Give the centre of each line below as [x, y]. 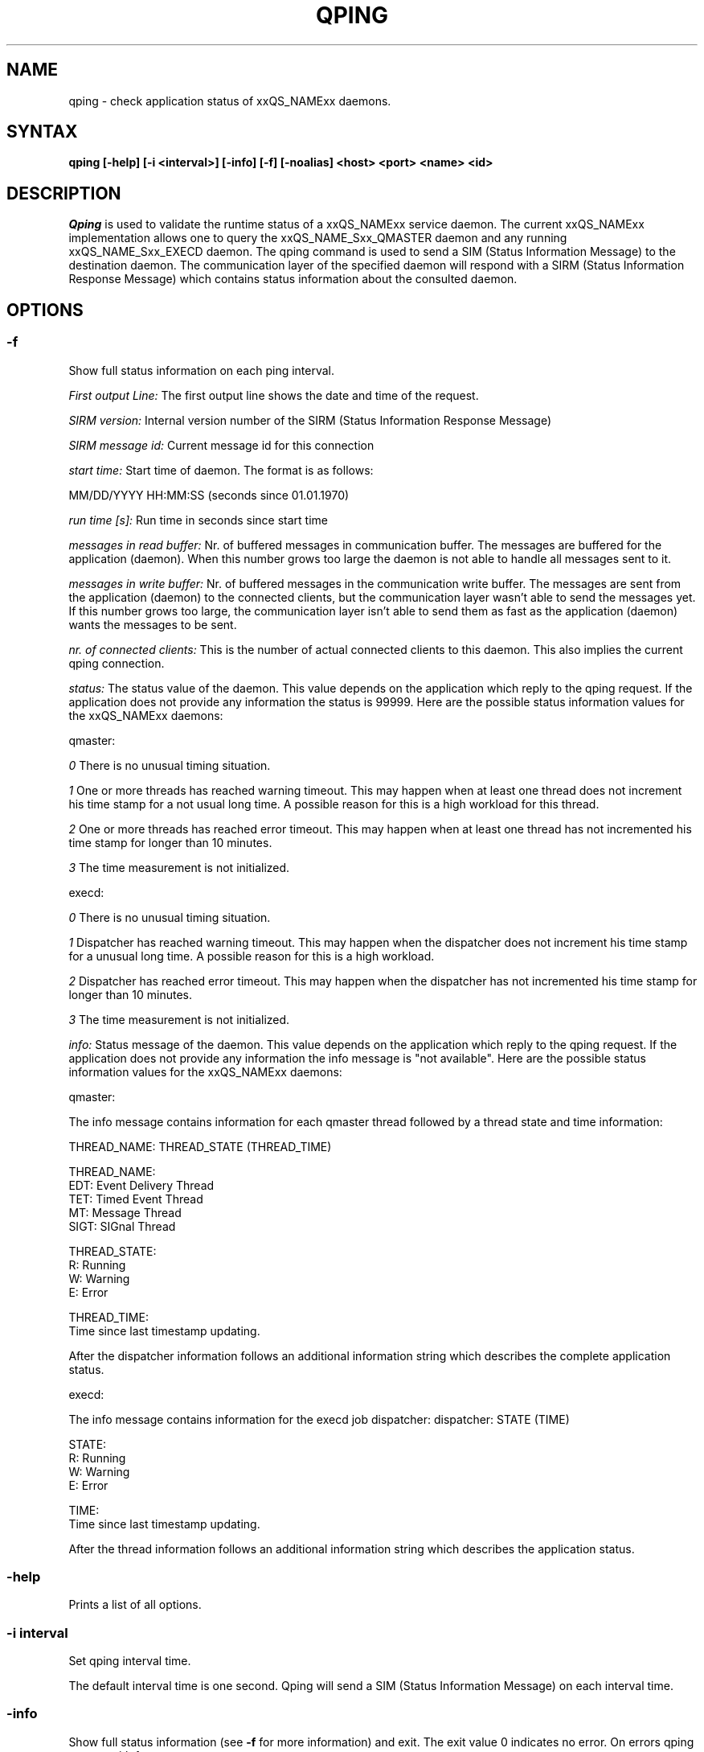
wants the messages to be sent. [153, 624]
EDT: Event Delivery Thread [141, 1185]
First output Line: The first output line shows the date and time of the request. [274, 395]
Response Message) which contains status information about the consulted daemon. [293, 279]
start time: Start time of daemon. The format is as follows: [221, 470]
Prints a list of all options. [135, 1605]
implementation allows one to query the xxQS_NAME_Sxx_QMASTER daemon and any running [318, 238]
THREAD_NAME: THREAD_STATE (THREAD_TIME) [200, 1146]
